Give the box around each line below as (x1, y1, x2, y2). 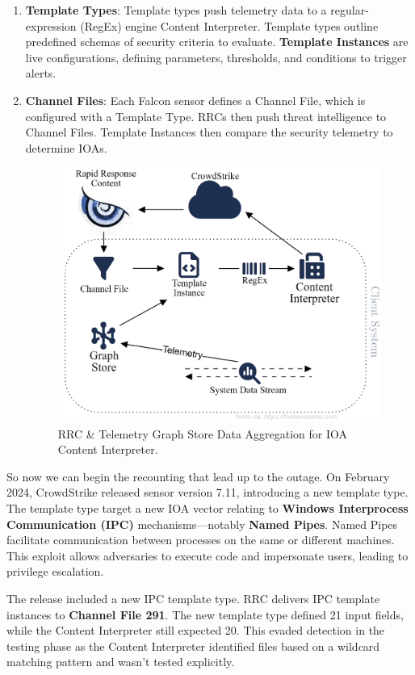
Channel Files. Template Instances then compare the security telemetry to (25, 124, 393, 140)
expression (25, 17, 77, 34)
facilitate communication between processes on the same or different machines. (6, 531, 395, 548)
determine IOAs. (25, 139, 107, 156)
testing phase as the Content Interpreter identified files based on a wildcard (6, 637, 380, 654)
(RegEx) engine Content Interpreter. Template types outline (80, 17, 379, 34)
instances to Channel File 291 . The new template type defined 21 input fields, (6, 606, 404, 623)
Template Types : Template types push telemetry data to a (25, 2, 327, 18)
